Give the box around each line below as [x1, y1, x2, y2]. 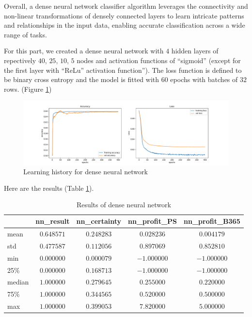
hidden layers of [171, 46, 219, 56]
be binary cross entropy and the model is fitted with [4, 74, 159, 84]
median [7, 277, 29, 287]
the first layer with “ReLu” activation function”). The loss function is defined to [4, 65, 242, 75]
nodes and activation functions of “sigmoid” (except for [77, 55, 241, 65]
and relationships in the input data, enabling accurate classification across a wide [4, 20, 245, 30]
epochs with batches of [170, 74, 238, 84]
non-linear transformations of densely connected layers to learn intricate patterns [4, 10, 244, 20]
